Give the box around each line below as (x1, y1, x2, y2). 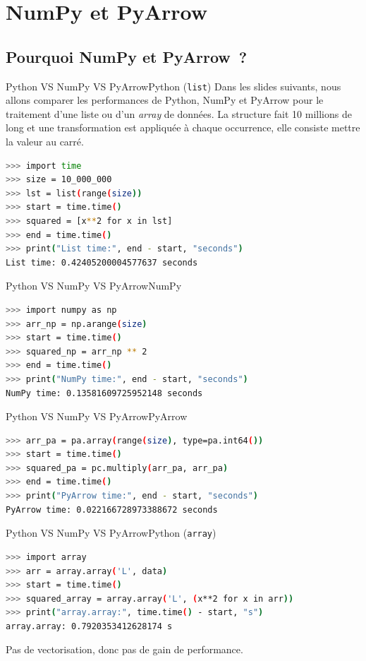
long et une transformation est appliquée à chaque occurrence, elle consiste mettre (6, 120, 360, 135)
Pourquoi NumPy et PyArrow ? (6, 45, 248, 67)
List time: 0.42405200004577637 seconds (6, 257, 198, 268)
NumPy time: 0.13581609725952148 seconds (6, 388, 203, 398)
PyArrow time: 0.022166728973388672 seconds (6, 504, 218, 515)
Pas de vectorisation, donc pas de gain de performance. (6, 642, 243, 657)
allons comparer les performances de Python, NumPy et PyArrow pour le (6, 93, 324, 107)
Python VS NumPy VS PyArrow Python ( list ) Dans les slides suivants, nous (6, 78, 341, 93)
